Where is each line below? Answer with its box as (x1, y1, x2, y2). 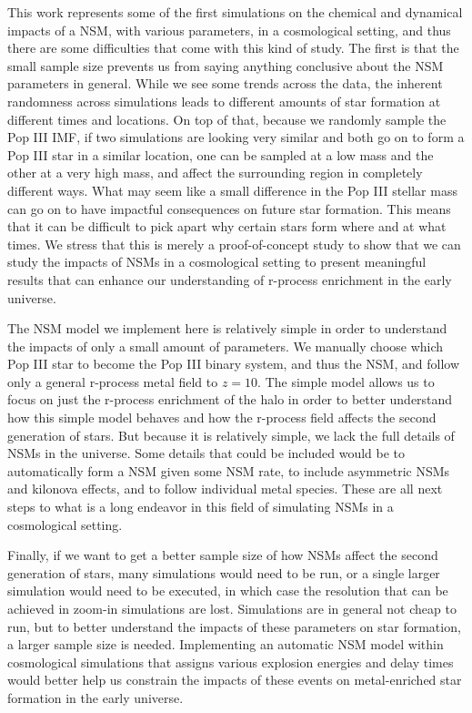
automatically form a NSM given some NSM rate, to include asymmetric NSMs (7, 461, 450, 480)
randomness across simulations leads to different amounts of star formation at (7, 91, 441, 110)
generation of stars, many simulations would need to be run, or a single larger (7, 563, 440, 582)
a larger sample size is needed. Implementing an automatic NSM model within (7, 635, 444, 654)
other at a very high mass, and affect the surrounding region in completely (7, 163, 423, 182)
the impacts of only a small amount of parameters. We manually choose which (7, 336, 444, 355)
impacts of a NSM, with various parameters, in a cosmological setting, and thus (7, 20, 451, 39)
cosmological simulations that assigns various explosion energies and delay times (7, 652, 454, 671)
